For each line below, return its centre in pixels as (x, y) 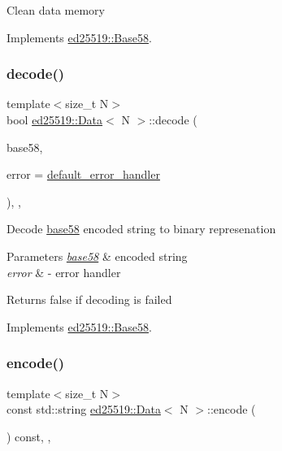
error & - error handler (64, 272)
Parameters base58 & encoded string (97, 256)
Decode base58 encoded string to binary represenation (141, 229)
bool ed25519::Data (55, 119)
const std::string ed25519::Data (84, 409)
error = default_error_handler (83, 174)
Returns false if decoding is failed (89, 299)
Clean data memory (56, 10)
